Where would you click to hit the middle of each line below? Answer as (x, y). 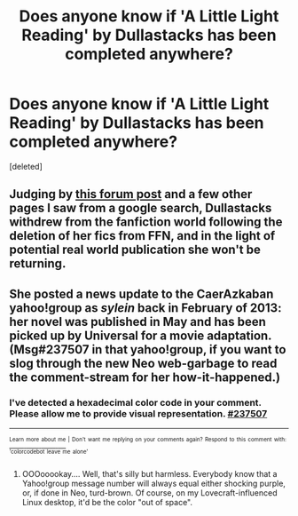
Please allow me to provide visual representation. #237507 (138, 413)
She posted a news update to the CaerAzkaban (141, 294)
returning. (38, 264)
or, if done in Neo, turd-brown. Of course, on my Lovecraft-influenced (149, 493)
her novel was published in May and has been (137, 322)
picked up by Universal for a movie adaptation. (141, 335)
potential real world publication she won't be (135, 250)
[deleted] (26, 166)
